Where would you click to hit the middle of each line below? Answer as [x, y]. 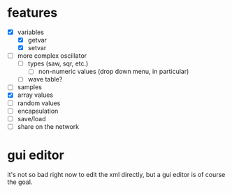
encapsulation [38, 111]
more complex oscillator [52, 56]
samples [29, 87]
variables [30, 32]
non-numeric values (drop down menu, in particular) [114, 72]
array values [35, 95]
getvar [37, 40]
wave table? [45, 79]
